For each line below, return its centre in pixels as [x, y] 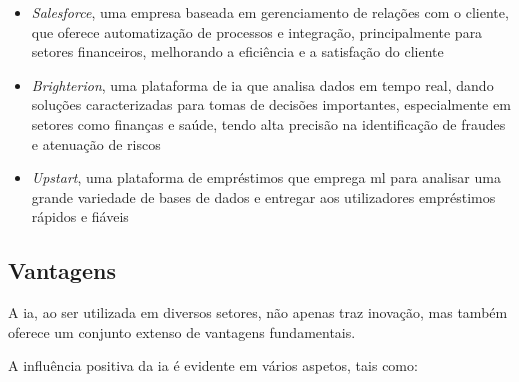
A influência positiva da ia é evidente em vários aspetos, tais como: [213, 365]
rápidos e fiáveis [80, 216]
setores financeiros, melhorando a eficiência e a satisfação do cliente [237, 51]
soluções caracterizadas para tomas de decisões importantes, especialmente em [271, 104]
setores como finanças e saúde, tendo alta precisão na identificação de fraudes [268, 123]
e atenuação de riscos [96, 143]
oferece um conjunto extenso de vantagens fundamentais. [182, 331]
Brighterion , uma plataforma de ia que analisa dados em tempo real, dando [262, 84]
